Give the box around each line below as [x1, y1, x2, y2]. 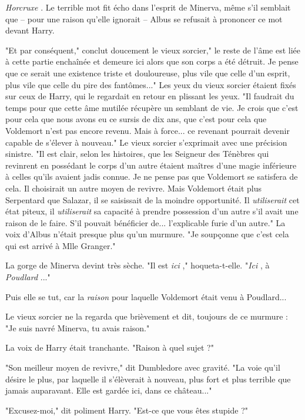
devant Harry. [5, 24, 55, 36]
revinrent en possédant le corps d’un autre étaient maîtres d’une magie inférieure [5, 159, 297, 171]
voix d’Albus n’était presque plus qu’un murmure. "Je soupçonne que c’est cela [5, 228, 289, 240]
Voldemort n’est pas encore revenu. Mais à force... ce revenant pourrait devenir [5, 124, 290, 136]
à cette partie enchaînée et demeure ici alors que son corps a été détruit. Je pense [5, 55, 299, 68]
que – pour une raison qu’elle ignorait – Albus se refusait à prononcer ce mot [5, 12, 283, 25]
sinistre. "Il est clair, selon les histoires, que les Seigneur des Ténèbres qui [5, 147, 269, 160]
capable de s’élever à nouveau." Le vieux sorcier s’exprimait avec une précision [5, 136, 287, 148]
